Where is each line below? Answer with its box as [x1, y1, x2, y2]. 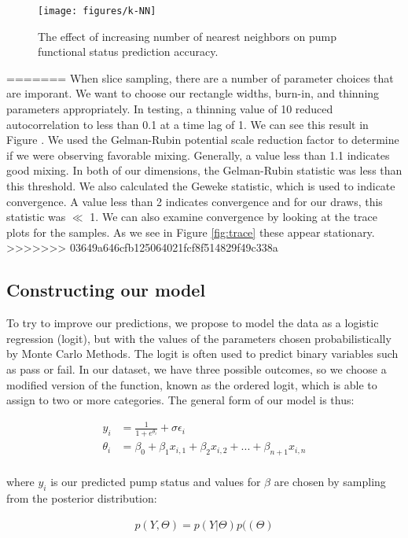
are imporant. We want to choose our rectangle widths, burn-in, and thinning [6, 85, 380, 101]
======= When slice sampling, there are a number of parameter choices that [6, 69, 394, 86]
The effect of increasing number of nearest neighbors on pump [38, 28, 336, 44]
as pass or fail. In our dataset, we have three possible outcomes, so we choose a [6, 360, 387, 377]
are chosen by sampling [274, 474, 386, 490]
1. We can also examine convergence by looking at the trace [90, 208, 378, 225]
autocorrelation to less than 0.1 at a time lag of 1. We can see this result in [6, 116, 369, 132]
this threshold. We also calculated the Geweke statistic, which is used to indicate [6, 178, 395, 193]
